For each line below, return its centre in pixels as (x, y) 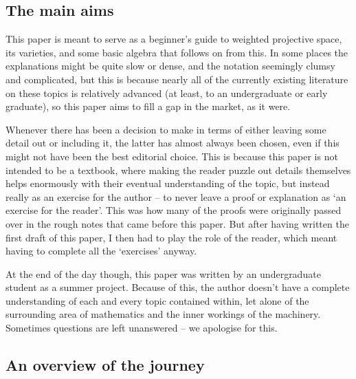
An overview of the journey (105, 365)
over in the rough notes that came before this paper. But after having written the (177, 223)
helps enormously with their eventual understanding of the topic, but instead (168, 183)
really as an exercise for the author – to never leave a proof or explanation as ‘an (176, 196)
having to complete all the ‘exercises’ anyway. (101, 251)
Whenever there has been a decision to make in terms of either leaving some (166, 129)
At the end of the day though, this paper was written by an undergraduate (163, 273)
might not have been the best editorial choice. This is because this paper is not (172, 156)
